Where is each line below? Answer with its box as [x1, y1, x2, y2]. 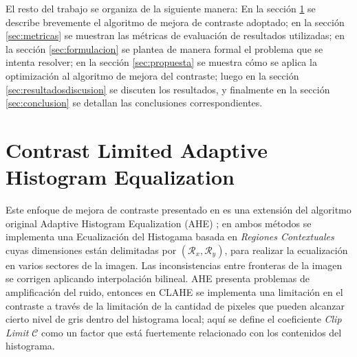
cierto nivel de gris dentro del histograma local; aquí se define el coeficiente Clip [6, 312, 342, 326]
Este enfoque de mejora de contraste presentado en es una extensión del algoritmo [6, 203, 351, 217]
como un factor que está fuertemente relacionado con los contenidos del [41, 325, 342, 339]
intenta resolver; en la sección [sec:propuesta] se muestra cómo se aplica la [6, 55, 317, 69]
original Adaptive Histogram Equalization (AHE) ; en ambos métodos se [6, 216, 312, 230]
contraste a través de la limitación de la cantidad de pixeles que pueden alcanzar [6, 298, 345, 312]
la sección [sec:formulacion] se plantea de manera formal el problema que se [6, 41, 323, 56]
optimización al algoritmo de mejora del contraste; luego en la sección [6, 68, 299, 82]
